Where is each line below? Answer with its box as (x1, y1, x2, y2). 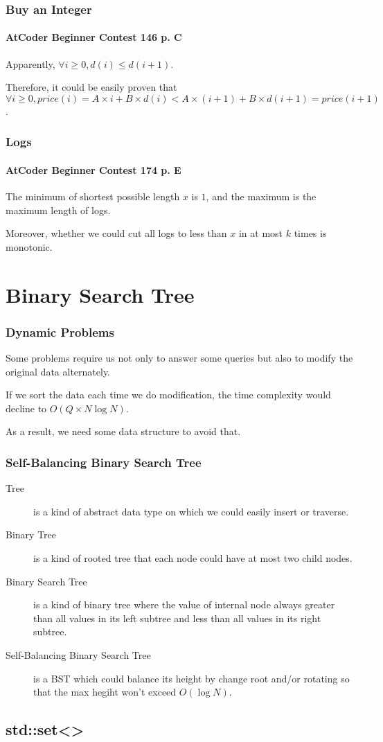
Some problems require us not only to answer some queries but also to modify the (6, 351, 353, 365)
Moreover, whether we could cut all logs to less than (6, 226, 227, 240)
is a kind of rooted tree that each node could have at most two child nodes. (33, 551, 353, 565)
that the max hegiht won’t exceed (33, 684, 177, 699)
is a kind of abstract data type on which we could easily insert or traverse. (33, 504, 349, 518)
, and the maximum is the (206, 189, 317, 204)
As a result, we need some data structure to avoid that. (6, 424, 241, 439)
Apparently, (6, 56, 55, 71)
